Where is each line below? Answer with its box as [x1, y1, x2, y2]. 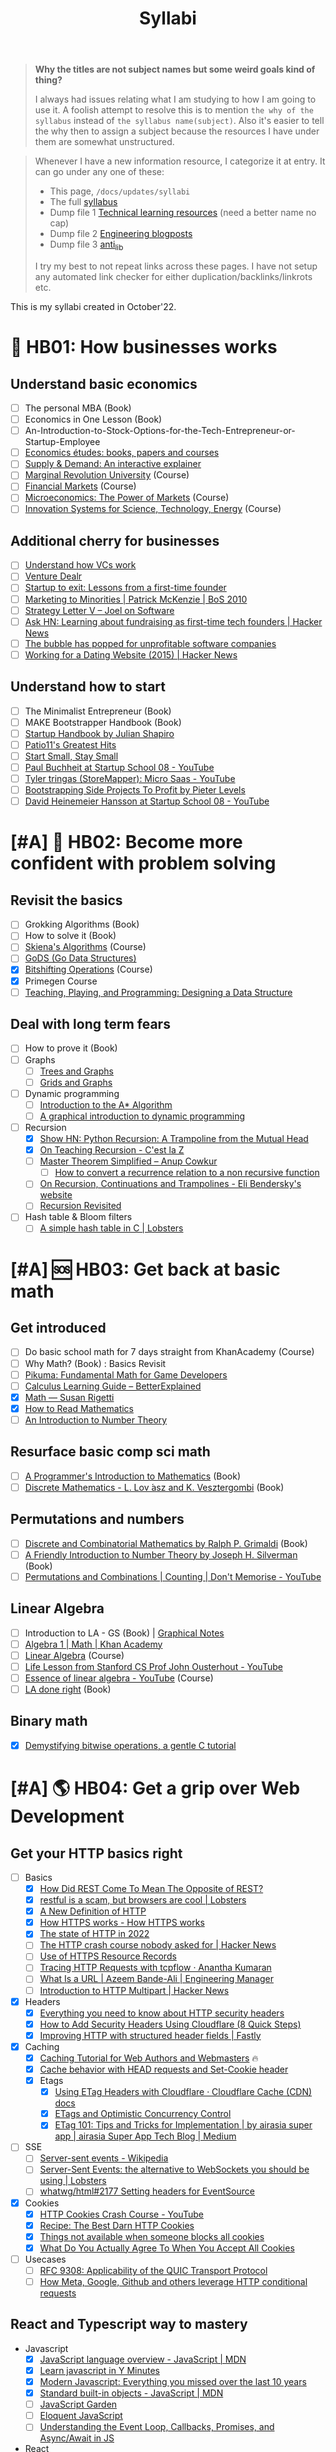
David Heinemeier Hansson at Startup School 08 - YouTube [24, 795, 270, 807]
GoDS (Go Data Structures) [24, 952, 137, 964]
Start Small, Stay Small [24, 750, 119, 762]
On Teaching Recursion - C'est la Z [39, 1144, 185, 1156]
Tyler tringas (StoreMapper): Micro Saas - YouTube [24, 773, 236, 785]
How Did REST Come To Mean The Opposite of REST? [39, 1882, 264, 1894]
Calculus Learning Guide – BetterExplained [24, 1380, 202, 1392]
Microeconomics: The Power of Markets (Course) [24, 492, 230, 504]
